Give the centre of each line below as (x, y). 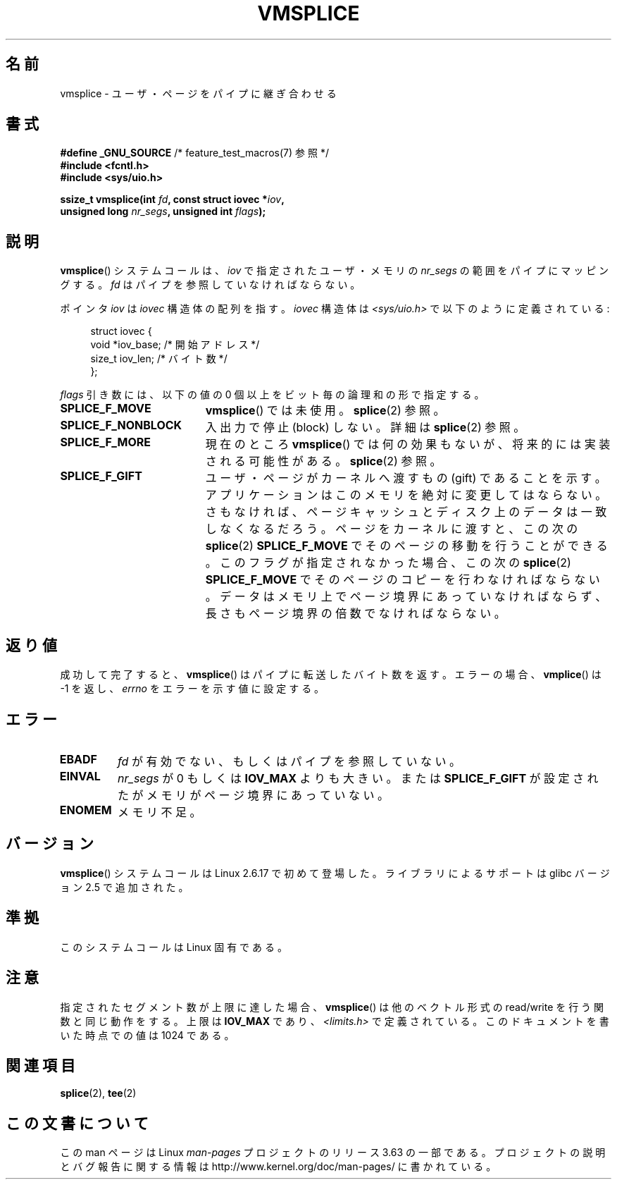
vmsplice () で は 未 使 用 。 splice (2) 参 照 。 (325, 411)
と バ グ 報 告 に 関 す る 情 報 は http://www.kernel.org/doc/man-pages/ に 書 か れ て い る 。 (278, 1167)
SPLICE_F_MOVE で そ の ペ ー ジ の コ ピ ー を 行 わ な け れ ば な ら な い (403, 580)
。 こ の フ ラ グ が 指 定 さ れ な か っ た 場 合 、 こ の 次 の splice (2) (388, 563)
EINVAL (80, 776)
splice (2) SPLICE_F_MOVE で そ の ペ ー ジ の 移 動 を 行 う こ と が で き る (406, 546)
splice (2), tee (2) (98, 1093)
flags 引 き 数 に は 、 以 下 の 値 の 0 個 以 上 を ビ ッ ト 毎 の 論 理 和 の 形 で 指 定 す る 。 (272, 395)
